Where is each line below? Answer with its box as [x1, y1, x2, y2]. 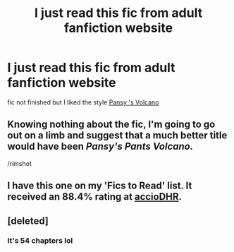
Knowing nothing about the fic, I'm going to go [7, 119, 216, 131]
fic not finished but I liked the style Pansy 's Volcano [7, 97, 159, 107]
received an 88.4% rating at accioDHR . [7, 191, 182, 203]
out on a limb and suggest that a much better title [7, 129, 228, 142]
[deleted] [7, 215, 49, 227]
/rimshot [7, 159, 32, 167]
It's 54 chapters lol [7, 236, 73, 246]
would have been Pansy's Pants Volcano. [7, 140, 194, 152]
